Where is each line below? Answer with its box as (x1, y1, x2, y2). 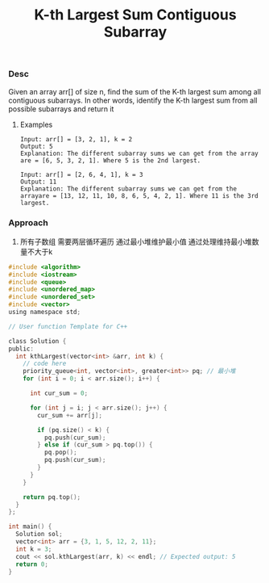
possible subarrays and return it (8, 103, 114, 114)
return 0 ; (15, 560, 48, 568)
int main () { (8, 522, 52, 531)
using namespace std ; (8, 308, 81, 317)
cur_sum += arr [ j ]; (37, 411, 103, 419)
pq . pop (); (43, 448, 78, 457)
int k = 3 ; (15, 545, 52, 553)
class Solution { (8, 337, 67, 345)
